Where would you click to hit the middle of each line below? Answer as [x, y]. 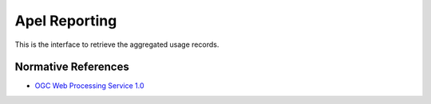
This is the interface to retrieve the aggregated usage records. [117, 44]
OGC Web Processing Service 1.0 [89, 86]
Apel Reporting [66, 21]
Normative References [72, 67]
